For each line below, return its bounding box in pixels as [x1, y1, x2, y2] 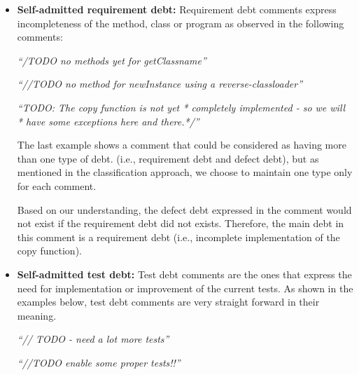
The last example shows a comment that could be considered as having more [17, 137, 346, 152]
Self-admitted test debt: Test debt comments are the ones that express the [17, 266, 352, 281]
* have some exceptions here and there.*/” [17, 114, 199, 128]
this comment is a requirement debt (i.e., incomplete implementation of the [17, 229, 340, 244]
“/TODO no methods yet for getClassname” [17, 53, 206, 67]
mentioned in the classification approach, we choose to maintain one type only [17, 165, 353, 179]
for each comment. [17, 178, 97, 193]
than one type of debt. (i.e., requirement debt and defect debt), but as [17, 151, 319, 165]
